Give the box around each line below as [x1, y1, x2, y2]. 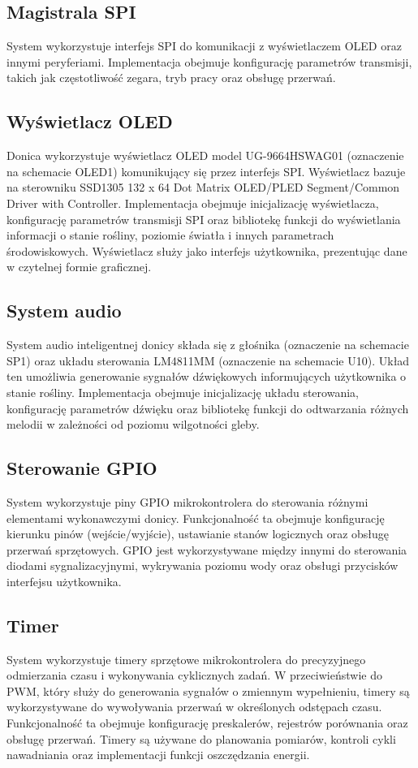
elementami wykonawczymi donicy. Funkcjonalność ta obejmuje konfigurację [6, 509, 385, 526]
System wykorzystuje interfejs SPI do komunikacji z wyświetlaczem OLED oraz [6, 37, 402, 54]
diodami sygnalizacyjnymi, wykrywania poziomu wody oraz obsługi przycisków [6, 557, 399, 574]
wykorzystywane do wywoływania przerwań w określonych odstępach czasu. [6, 698, 382, 715]
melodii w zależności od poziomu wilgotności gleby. [6, 416, 260, 433]
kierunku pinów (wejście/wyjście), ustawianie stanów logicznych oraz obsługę [6, 525, 390, 542]
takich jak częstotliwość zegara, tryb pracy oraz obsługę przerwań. [6, 69, 336, 86]
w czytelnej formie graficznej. [6, 258, 152, 275]
